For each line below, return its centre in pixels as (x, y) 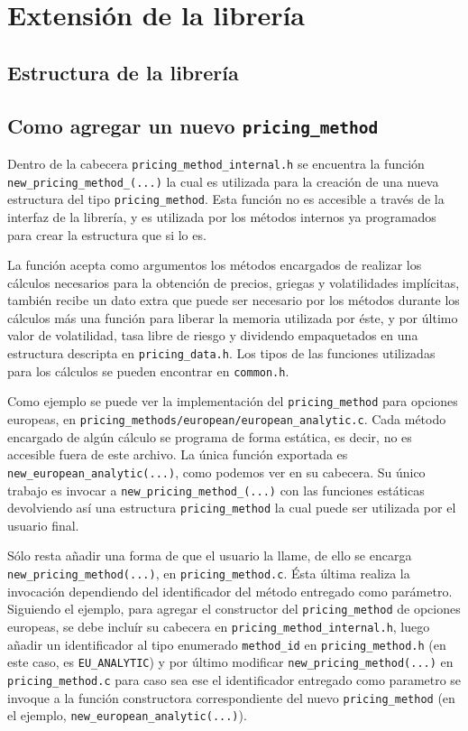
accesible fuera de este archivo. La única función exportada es (178, 454)
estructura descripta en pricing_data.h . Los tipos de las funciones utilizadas (221, 353)
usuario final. (43, 525)
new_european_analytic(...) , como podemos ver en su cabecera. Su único (216, 472)
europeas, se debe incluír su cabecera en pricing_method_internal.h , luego (219, 626)
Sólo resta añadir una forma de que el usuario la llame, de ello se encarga (210, 555)
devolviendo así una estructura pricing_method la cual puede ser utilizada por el (232, 508)
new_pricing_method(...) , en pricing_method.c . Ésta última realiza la (209, 574)
